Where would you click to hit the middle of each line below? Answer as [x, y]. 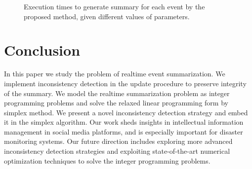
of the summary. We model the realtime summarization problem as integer [117, 93]
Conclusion [42, 50]
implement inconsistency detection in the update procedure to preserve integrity [125, 83]
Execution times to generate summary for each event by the [114, 6]
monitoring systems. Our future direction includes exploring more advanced [118, 141]
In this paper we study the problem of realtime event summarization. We [115, 74]
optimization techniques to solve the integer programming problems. [107, 160]
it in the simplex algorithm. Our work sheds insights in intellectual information [124, 122]
